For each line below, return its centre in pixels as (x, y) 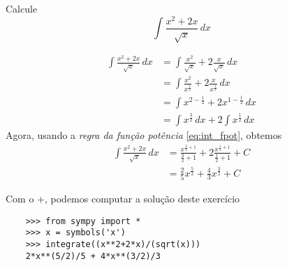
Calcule (22, 8)
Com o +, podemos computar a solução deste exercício (123, 198)
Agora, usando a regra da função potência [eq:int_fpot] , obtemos (144, 135)
